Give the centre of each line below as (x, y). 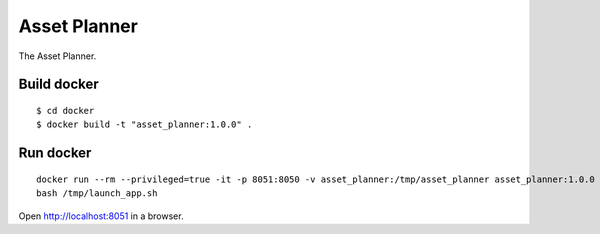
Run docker (55, 153)
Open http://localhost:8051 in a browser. (101, 216)
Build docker (58, 84)
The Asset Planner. (57, 56)
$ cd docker (65, 110)
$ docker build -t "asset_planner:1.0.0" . (144, 124)
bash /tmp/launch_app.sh (97, 193)
